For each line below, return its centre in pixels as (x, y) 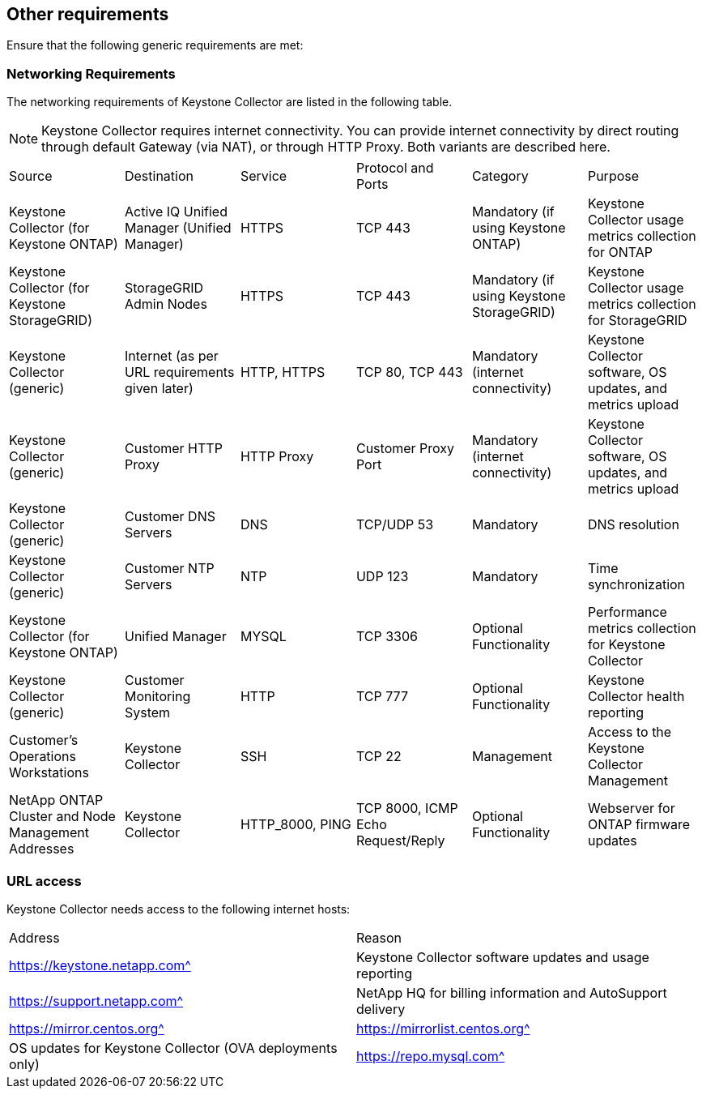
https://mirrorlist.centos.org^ (443, 1028)
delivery (381, 1009)
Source (31, 176)
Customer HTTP (173, 449)
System (147, 713)
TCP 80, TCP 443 (409, 372)
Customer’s (44, 740)
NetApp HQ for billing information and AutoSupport (512, 992)
